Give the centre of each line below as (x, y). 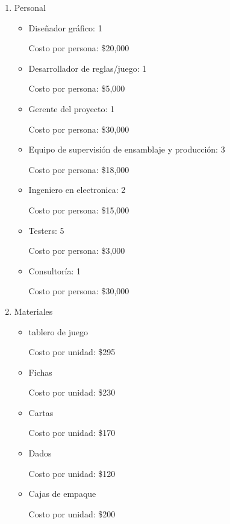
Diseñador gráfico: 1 (65, 27)
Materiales (33, 311)
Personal (30, 7)
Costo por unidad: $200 (72, 513)
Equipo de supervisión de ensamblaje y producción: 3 (127, 149)
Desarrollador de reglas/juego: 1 (88, 68)
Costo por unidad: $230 (72, 392)
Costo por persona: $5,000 (77, 88)
